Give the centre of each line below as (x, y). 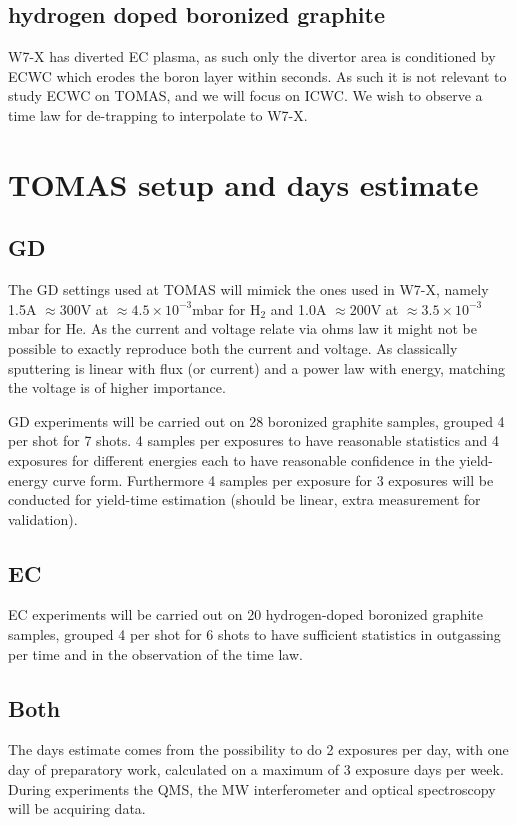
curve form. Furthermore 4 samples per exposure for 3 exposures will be (273, 479)
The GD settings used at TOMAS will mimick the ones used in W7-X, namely (248, 289)
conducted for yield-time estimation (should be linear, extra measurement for (244, 499)
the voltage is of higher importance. (117, 387)
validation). (43, 518)
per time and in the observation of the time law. (155, 653)
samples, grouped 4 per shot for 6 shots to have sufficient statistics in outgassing (254, 634)
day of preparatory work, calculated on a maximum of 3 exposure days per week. (256, 769)
